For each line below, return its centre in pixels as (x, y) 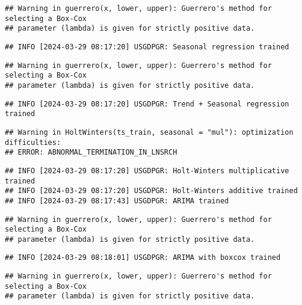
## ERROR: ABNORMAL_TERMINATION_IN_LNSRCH (91, 152)
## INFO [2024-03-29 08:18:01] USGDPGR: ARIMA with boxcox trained (143, 258)
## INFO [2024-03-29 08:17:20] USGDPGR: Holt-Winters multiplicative (147, 171)
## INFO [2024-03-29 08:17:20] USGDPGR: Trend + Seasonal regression (147, 104)
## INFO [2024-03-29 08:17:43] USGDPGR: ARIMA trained (117, 201)
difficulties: (33, 142)
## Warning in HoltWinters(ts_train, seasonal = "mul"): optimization (149, 132)
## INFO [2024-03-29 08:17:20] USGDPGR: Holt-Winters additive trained (151, 191)
